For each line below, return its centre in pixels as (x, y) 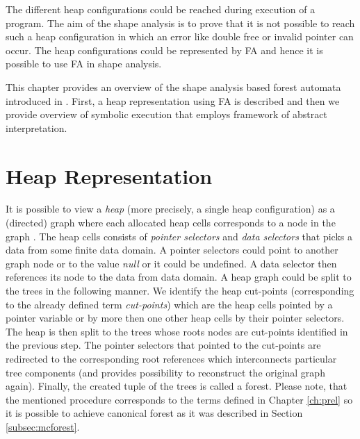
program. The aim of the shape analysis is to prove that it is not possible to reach (180, 23)
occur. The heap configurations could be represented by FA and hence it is (164, 50)
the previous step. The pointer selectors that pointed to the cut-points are (163, 345)
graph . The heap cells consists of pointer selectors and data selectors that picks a (179, 236)
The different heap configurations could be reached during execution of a (161, 9)
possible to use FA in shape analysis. (84, 64)
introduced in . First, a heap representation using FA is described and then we (173, 100)
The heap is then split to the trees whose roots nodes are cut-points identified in (177, 331)
